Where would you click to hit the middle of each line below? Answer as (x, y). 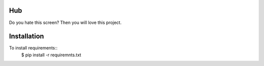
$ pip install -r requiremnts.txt (51, 55)
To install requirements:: (33, 48)
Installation (26, 36)
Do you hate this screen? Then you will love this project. (65, 22)
